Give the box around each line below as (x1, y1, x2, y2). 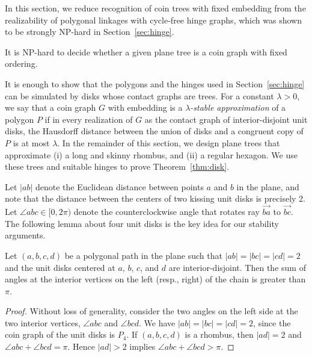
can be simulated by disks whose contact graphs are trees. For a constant (5, 89, 274, 102)
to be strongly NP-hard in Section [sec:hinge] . (5, 25, 174, 38)
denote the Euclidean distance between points (35, 180, 204, 193)
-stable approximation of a (190, 101, 286, 114)
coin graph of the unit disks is (5, 328, 115, 341)
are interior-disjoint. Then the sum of (168, 261, 306, 273)
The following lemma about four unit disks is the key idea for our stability (5, 217, 279, 229)
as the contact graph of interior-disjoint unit (144, 113, 308, 125)
